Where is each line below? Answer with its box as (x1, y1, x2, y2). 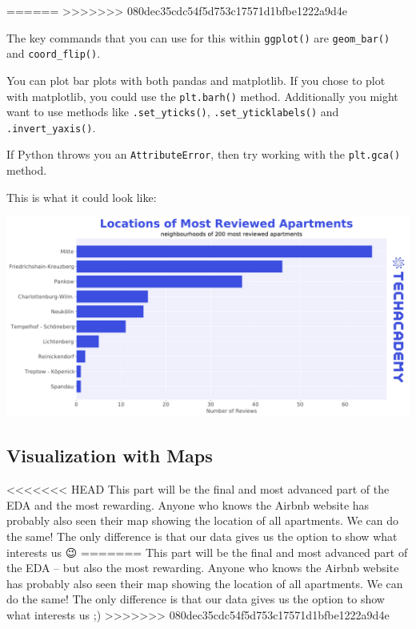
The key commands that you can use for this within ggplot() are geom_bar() (6, 29, 390, 46)
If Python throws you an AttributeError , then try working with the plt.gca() (6, 146, 401, 163)
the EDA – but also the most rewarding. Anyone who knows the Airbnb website (6, 559, 399, 576)
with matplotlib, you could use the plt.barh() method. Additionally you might (6, 87, 398, 104)
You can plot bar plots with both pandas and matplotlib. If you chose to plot (6, 71, 386, 88)
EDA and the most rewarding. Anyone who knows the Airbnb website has (6, 496, 370, 513)
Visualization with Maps (6, 443, 213, 468)
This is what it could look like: (6, 188, 157, 205)
